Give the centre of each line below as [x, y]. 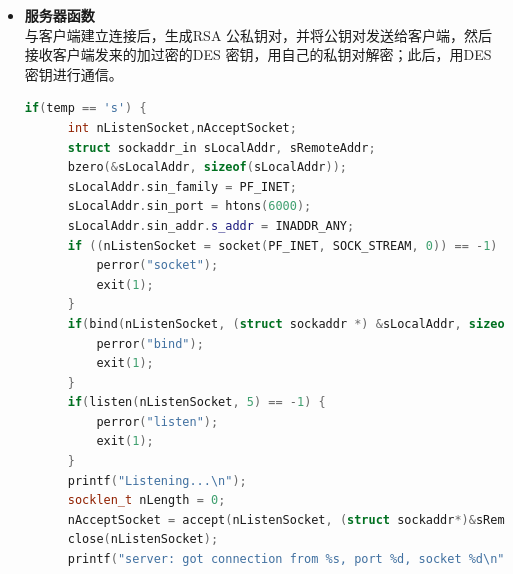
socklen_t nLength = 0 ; [146, 500]
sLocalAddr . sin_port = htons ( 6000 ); [189, 206]
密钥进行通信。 [73, 73]
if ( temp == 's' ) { [85, 108]
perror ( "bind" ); [150, 343]
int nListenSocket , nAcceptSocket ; [182, 127]
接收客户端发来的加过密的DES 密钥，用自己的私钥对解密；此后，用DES [258, 54]
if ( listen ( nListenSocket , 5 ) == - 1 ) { [196, 402]
